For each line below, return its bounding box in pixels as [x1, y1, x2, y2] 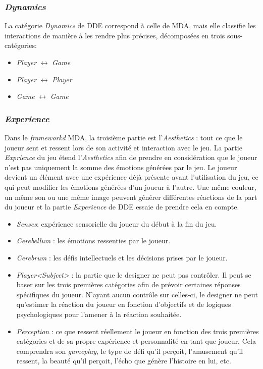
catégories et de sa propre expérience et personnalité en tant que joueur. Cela [16, 336, 256, 346]
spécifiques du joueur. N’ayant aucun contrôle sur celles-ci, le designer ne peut [16, 289, 258, 299]
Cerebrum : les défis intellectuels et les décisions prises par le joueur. [16, 252, 228, 262]
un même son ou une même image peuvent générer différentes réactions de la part [5, 191, 257, 202]
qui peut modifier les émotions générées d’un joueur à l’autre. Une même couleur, [5, 181, 256, 192]
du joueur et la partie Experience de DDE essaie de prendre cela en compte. [5, 201, 239, 212]
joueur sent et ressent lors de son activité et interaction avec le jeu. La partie [5, 142, 242, 152]
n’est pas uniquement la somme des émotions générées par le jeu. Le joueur [5, 162, 237, 172]
